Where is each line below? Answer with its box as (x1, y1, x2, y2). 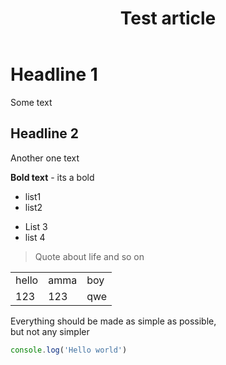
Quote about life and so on (34, 250, 145, 262)
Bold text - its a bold (10, 171, 95, 183)
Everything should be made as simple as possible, (10, 315, 217, 327)
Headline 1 (10, 63, 98, 86)
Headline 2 (10, 125, 79, 142)
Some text (10, 96, 53, 108)
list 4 (24, 231, 46, 243)
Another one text (10, 152, 80, 164)
